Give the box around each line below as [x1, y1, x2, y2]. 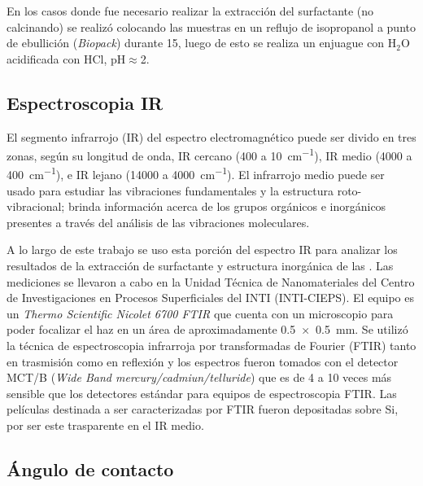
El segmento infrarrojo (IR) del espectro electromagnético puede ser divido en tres [7, 128, 416, 145]
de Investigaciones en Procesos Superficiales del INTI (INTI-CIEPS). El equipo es [7, 289, 415, 306]
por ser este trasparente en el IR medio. [7, 416, 204, 433]
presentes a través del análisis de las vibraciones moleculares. [7, 213, 310, 230]
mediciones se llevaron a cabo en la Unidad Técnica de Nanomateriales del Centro [7, 273, 415, 290]
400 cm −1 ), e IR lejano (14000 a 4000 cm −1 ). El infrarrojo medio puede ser [7, 164, 385, 183]
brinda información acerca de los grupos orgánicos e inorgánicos [68, 198, 386, 215]
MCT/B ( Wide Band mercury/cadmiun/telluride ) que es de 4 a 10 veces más [7, 369, 392, 386]
